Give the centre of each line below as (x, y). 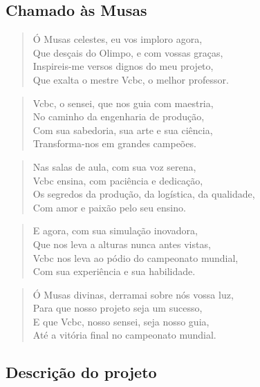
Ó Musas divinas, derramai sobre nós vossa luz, (133, 294)
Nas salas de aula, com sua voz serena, (114, 166)
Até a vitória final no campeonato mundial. (124, 335)
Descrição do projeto (81, 372)
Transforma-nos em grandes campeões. (114, 143)
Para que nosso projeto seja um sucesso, (118, 308)
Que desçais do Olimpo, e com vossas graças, (128, 52)
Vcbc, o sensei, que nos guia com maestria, (123, 103)
